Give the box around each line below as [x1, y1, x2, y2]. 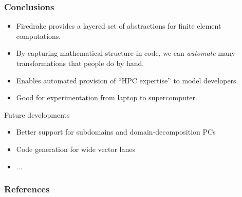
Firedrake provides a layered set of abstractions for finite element [16, 20, 221, 31]
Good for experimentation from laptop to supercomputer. [16, 92, 197, 103]
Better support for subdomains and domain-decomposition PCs [16, 126, 216, 137]
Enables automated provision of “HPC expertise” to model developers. [16, 75, 238, 85]
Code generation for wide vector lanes [16, 143, 135, 154]
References [4, 183, 50, 195]
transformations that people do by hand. [16, 58, 144, 68]
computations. [16, 30, 61, 41]
